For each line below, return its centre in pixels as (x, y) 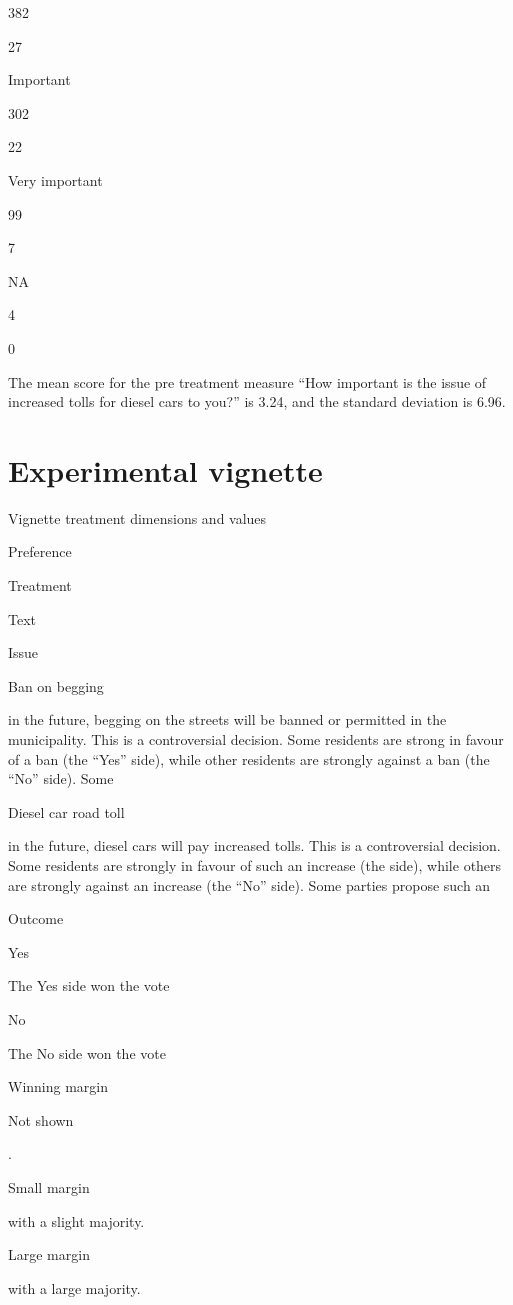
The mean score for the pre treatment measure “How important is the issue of (247, 381)
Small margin (49, 1186)
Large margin (49, 1254)
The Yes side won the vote (89, 985)
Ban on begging (56, 685)
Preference (40, 551)
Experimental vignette (165, 469)
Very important (55, 179)
